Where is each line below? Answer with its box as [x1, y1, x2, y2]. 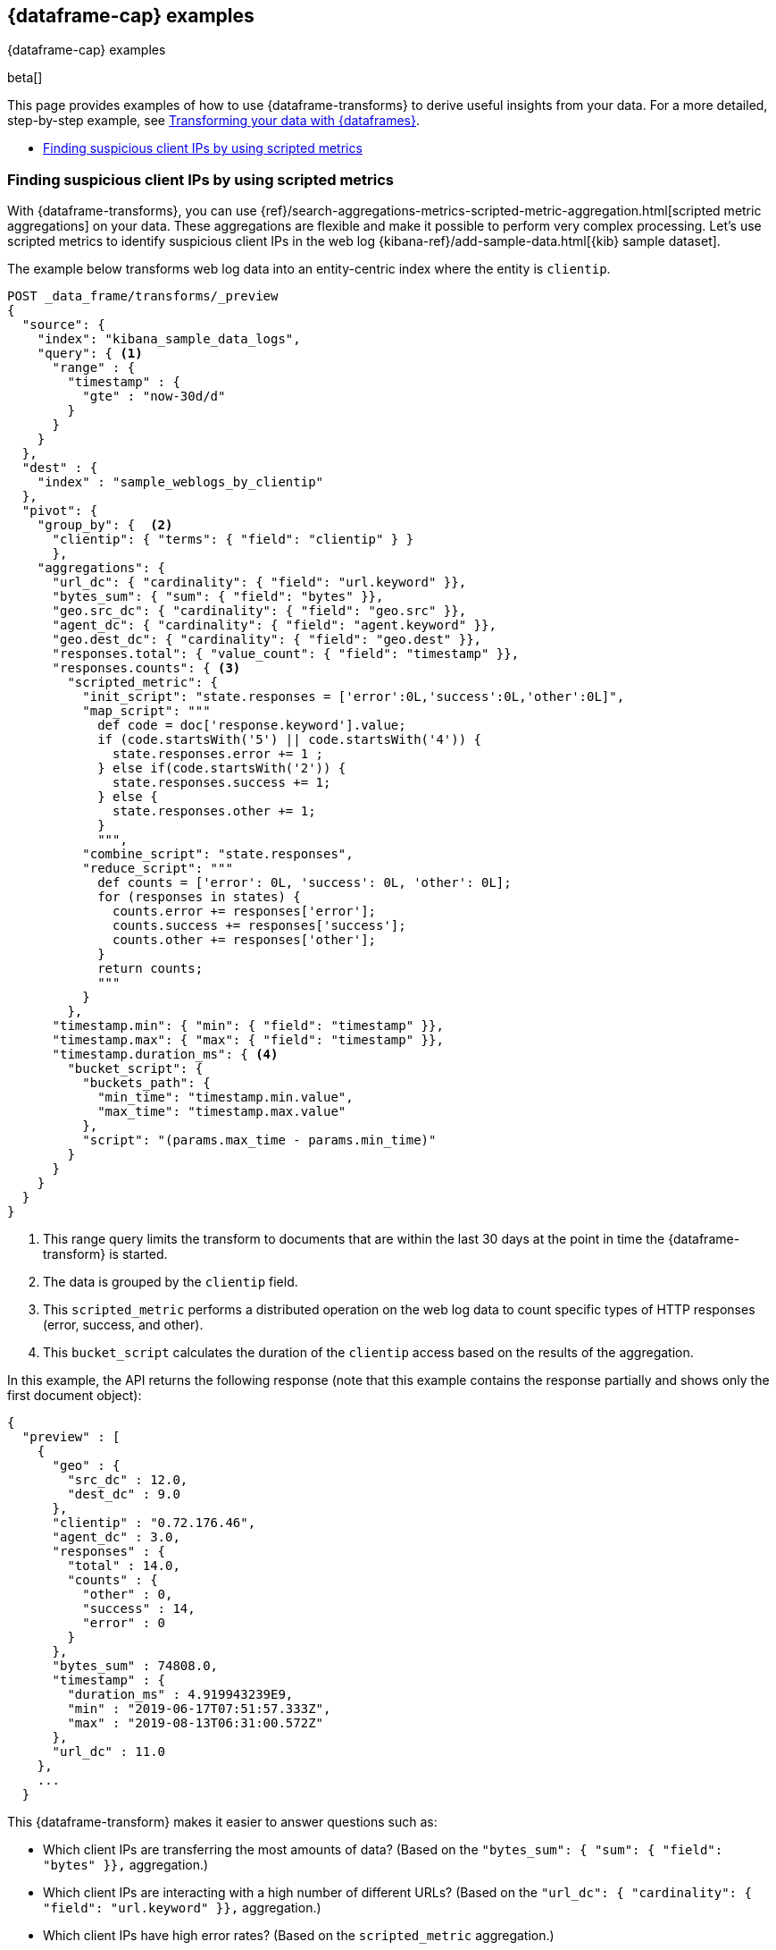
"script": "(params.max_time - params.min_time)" [82, 1133, 437, 1148]
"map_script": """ [82, 704, 211, 719]
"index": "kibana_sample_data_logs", [37, 332, 301, 347]
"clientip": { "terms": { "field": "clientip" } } [52, 532, 414, 547]
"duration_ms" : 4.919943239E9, [67, 1687, 294, 1702]
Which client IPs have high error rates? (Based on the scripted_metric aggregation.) [43, 1928, 555, 1944]
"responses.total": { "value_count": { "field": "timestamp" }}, [52, 646, 520, 662]
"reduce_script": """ [82, 861, 233, 876]
